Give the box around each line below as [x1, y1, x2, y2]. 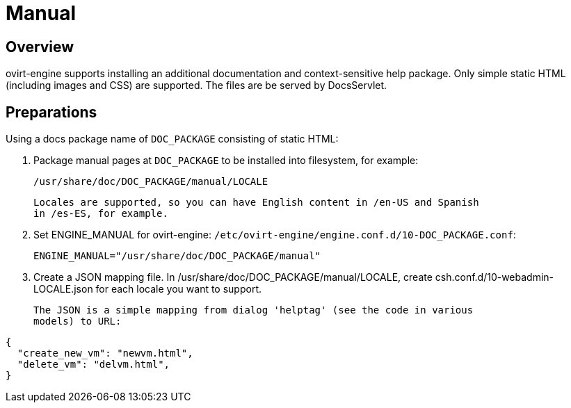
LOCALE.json [33, 283, 93, 295]
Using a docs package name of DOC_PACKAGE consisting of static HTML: [6, 133, 339, 145]
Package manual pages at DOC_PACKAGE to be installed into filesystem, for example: [33, 154, 419, 167]
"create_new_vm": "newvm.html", [17, 348, 193, 359]
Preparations [6, 103, 97, 121]
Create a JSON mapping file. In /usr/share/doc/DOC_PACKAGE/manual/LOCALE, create [33, 271, 433, 284]
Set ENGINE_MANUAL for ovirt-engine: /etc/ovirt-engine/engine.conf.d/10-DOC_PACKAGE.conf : [33, 229, 516, 241]
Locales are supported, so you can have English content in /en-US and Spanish [33, 197, 479, 209]
